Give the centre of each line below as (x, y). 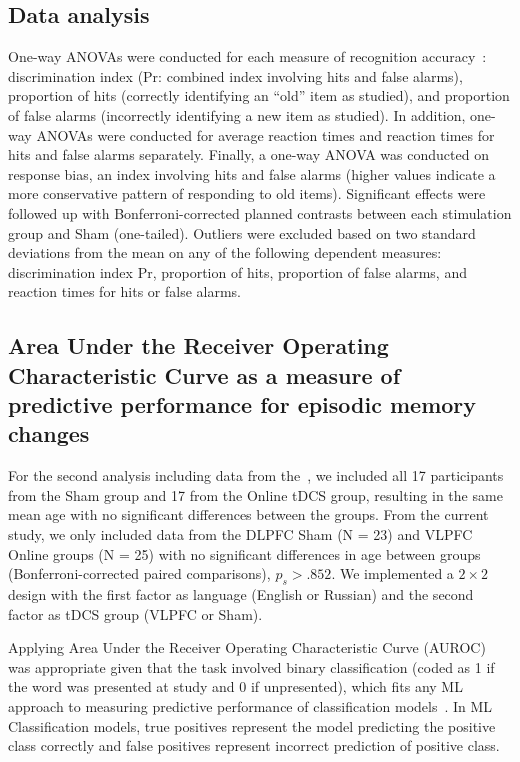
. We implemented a (392, 573)
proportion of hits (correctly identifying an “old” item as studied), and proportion (259, 95)
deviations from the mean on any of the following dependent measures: (225, 252)
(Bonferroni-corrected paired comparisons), (139, 573)
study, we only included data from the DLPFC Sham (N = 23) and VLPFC (240, 534)
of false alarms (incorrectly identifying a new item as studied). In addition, (237, 114)
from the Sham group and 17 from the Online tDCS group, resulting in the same (255, 494)
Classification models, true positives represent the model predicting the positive (252, 725)
